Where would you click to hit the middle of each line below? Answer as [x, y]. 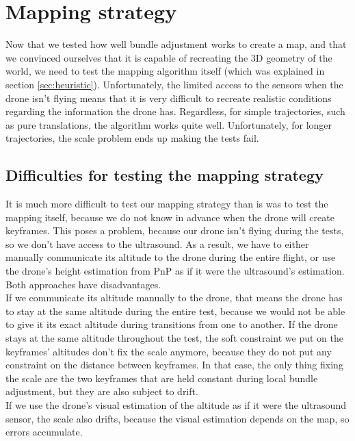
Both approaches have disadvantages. [83, 284]
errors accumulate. [44, 432]
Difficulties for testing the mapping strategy [165, 175]
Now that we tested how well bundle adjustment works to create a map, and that [176, 44]
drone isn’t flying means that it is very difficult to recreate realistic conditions [169, 98]
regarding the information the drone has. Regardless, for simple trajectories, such [175, 111]
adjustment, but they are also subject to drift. [102, 391]
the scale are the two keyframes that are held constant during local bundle [162, 378]
